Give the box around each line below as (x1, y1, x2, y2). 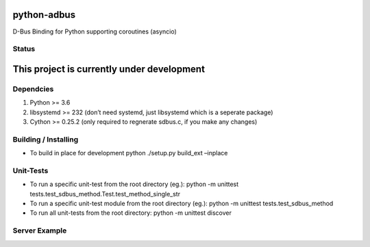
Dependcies (12, 84, 54, 94)
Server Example (12, 226, 67, 235)
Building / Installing (12, 134, 79, 144)
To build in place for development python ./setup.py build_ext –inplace (29, 149, 228, 157)
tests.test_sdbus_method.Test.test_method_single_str (29, 190, 181, 198)
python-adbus (12, 9, 75, 21)
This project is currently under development (12, 63, 206, 75)
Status (12, 44, 36, 54)
